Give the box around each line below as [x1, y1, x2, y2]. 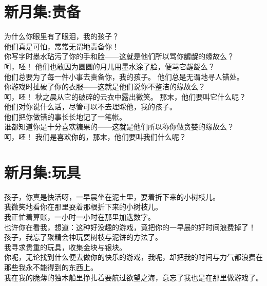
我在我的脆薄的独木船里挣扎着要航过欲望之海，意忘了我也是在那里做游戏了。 [4, 272, 263, 282]
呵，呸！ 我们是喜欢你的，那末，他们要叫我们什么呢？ [4, 131, 186, 142]
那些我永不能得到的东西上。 [4, 261, 98, 272]
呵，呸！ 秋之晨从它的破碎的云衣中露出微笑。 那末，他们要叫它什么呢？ [4, 91, 246, 102]
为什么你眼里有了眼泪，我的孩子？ [4, 31, 119, 42]
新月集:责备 [4, 1, 81, 22]
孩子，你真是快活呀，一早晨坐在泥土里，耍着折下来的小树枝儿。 [4, 191, 220, 202]
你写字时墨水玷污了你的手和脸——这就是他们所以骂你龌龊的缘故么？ [4, 51, 234, 62]
